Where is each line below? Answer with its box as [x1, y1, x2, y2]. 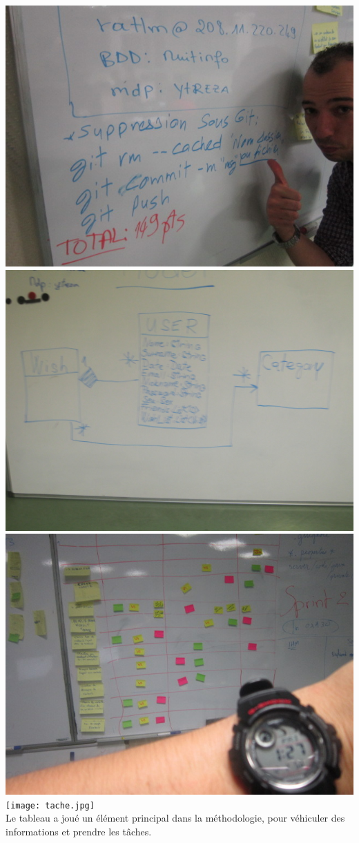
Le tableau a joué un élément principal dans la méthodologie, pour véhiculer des [6, 811, 345, 825]
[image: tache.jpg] [6, 800, 95, 811]
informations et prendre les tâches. [6, 824, 152, 839]
